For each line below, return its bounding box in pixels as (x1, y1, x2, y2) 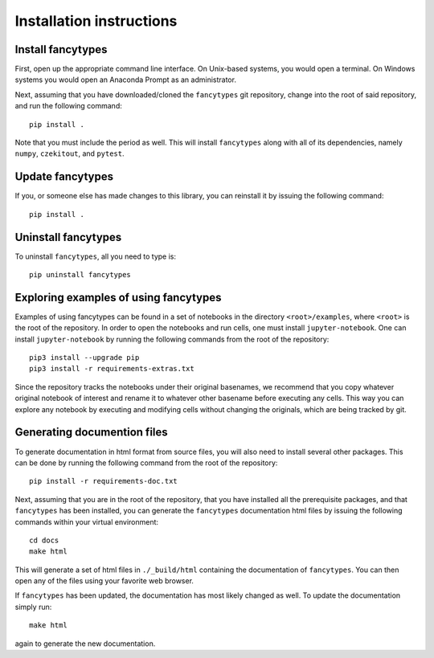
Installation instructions (14, 12, 178, 30)
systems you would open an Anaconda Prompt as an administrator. (14, 75, 237, 84)
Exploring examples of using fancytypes (14, 290, 222, 304)
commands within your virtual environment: (14, 517, 159, 526)
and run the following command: (14, 101, 122, 111)
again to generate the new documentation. (14, 639, 156, 648)
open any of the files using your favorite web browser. (14, 576, 194, 586)
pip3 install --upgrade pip (29, 354, 140, 362)
